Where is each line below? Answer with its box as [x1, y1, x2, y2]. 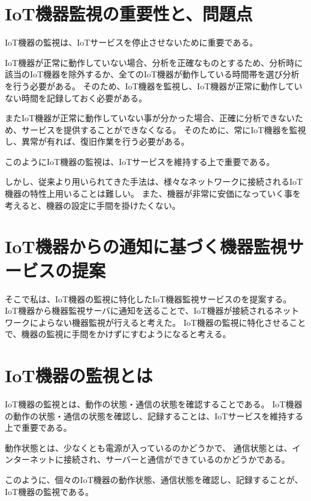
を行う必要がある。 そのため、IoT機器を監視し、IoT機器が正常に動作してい [5, 79, 303, 92]
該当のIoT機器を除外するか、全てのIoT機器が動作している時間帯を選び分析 [5, 68, 300, 80]
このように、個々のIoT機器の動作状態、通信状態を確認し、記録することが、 [5, 473, 303, 486]
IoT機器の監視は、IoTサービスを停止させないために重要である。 [5, 36, 258, 49]
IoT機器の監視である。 [5, 485, 94, 497]
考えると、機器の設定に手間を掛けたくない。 [5, 199, 181, 211]
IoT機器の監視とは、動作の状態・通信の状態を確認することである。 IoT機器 [5, 398, 303, 410]
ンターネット [5, 453, 55, 466]
